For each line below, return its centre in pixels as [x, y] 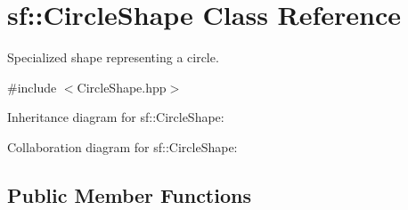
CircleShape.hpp [122, 87]
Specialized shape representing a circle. [113, 57]
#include [32, 87]
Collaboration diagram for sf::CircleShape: [122, 146]
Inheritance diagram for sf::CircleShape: [116, 117]
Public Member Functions [129, 194]
